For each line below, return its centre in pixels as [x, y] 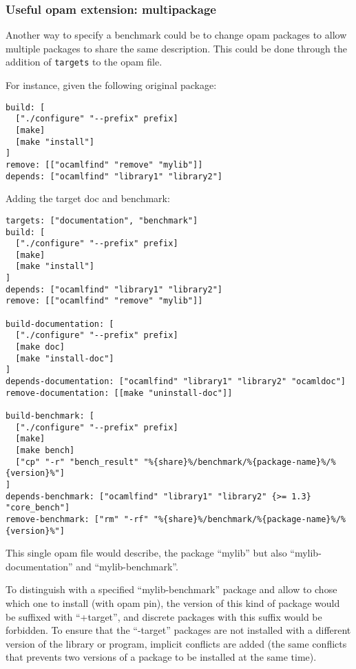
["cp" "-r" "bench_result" [77, 462]
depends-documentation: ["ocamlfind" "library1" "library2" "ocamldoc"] [176, 382]
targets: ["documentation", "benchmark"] [102, 220]
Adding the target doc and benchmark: [88, 198]
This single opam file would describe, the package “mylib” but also [146, 553]
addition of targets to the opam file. [84, 62]
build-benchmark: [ [50, 416]
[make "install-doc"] [65, 358]
